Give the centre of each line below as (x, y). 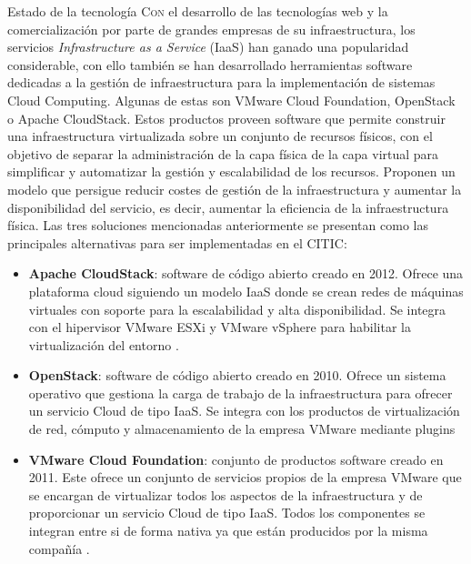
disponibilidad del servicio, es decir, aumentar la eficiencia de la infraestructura (228, 207)
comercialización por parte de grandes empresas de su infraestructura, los (211, 29)
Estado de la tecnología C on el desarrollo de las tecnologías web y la (198, 11)
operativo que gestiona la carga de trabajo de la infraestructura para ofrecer (241, 393)
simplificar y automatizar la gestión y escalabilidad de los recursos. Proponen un (231, 171)
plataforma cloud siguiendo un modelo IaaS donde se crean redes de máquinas (246, 291)
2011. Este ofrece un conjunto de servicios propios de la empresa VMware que (245, 477)
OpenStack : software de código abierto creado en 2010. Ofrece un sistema (237, 375)
